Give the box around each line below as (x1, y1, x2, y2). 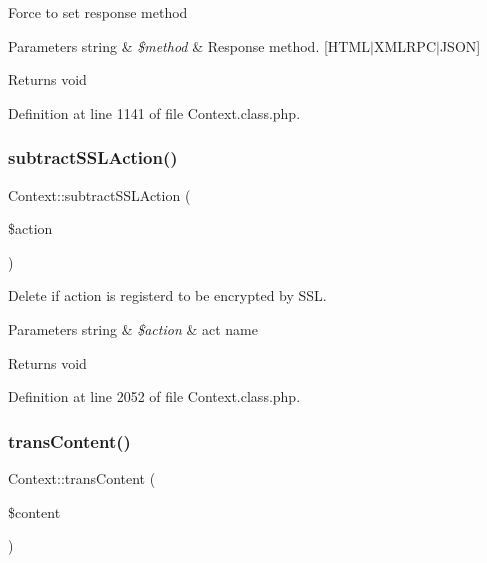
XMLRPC (373, 35, 436, 56)
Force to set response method (8, 2, 188, 22)
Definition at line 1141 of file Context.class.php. (8, 102, 301, 123)
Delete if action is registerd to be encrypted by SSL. (8, 285, 327, 306)
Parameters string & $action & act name (8, 318, 258, 339)
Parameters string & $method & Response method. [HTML (8, 35, 371, 56)
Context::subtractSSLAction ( (8, 184, 191, 205)
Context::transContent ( (8, 467, 156, 488)
